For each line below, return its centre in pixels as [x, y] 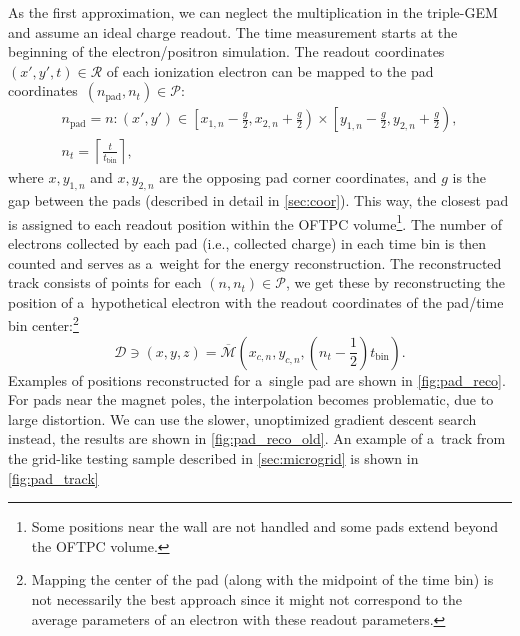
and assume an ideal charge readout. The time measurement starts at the [233, 31]
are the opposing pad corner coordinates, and [298, 177]
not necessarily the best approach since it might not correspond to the [247, 599]
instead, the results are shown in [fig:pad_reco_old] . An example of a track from [257, 438]
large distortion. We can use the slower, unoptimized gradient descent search [242, 418]
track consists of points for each [105, 282]
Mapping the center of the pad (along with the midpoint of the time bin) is [262, 579]
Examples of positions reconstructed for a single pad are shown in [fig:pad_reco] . [257, 379]
